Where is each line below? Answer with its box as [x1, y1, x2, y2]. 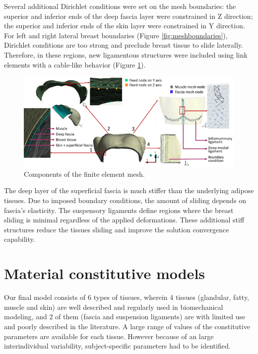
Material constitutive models [4, 263, 205, 283]
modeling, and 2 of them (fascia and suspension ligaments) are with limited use [4, 311, 246, 322]
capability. [4, 234, 35, 244]
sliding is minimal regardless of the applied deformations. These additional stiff [4, 214, 245, 225]
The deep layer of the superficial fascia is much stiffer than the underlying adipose [4, 185, 254, 196]
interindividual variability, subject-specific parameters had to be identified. [4, 341, 231, 351]
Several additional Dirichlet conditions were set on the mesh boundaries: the [4, 1, 236, 11]
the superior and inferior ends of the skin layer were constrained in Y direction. [4, 20, 245, 31]
